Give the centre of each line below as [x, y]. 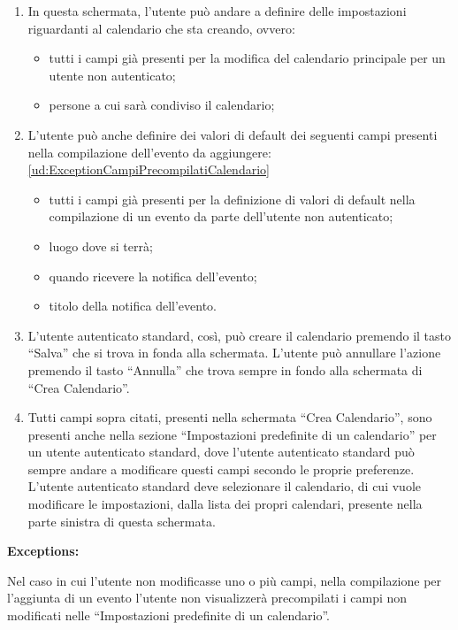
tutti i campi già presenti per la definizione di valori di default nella [232, 199]
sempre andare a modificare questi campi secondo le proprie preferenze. [221, 469]
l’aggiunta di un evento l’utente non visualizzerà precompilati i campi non [207, 598]
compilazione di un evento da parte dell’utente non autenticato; [221, 216]
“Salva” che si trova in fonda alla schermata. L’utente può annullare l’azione [234, 353]
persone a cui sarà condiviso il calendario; [162, 105]
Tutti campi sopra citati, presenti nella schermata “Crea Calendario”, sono [230, 417]
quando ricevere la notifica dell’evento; [153, 276]
